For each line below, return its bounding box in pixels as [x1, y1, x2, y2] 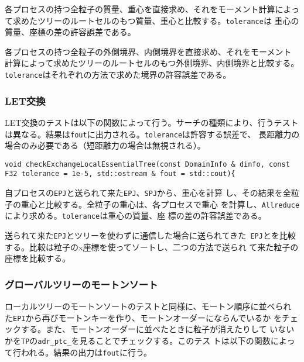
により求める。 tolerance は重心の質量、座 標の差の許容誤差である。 [5, 209, 267, 222]
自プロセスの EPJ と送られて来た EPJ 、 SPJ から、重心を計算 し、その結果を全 [5, 187, 291, 199]
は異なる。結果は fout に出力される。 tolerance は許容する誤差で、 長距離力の [5, 127, 300, 140]
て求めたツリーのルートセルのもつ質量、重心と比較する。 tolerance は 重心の [5, 14, 299, 26]
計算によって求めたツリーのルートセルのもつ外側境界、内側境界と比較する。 [5, 57, 299, 69]
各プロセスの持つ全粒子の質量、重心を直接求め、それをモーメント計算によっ [5, 3, 300, 15]
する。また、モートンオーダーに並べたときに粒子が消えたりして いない [21, 323, 295, 335]
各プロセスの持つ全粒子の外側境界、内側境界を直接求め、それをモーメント [5, 45, 292, 57]
